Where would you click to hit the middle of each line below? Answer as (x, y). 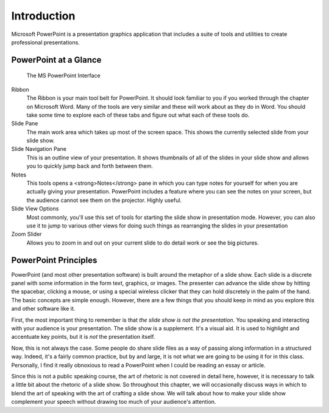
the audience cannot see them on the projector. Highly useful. (104, 200)
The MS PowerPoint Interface (63, 75)
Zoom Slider (27, 234)
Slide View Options (35, 209)
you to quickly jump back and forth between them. (90, 166)
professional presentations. (46, 42)
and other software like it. (43, 309)
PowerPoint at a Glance (56, 60)
